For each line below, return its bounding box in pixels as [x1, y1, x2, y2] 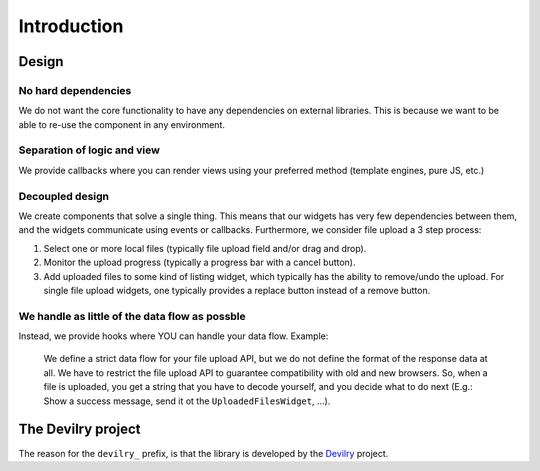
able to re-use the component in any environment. [18, 118, 225, 130]
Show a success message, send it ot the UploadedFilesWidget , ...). [43, 395, 331, 407]
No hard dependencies [18, 83, 132, 97]
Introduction [18, 15, 124, 37]
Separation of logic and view [18, 143, 160, 157]
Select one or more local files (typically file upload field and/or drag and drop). [43, 242, 367, 254]
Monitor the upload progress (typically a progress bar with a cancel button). [43, 256, 356, 269]
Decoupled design [18, 189, 110, 203]
